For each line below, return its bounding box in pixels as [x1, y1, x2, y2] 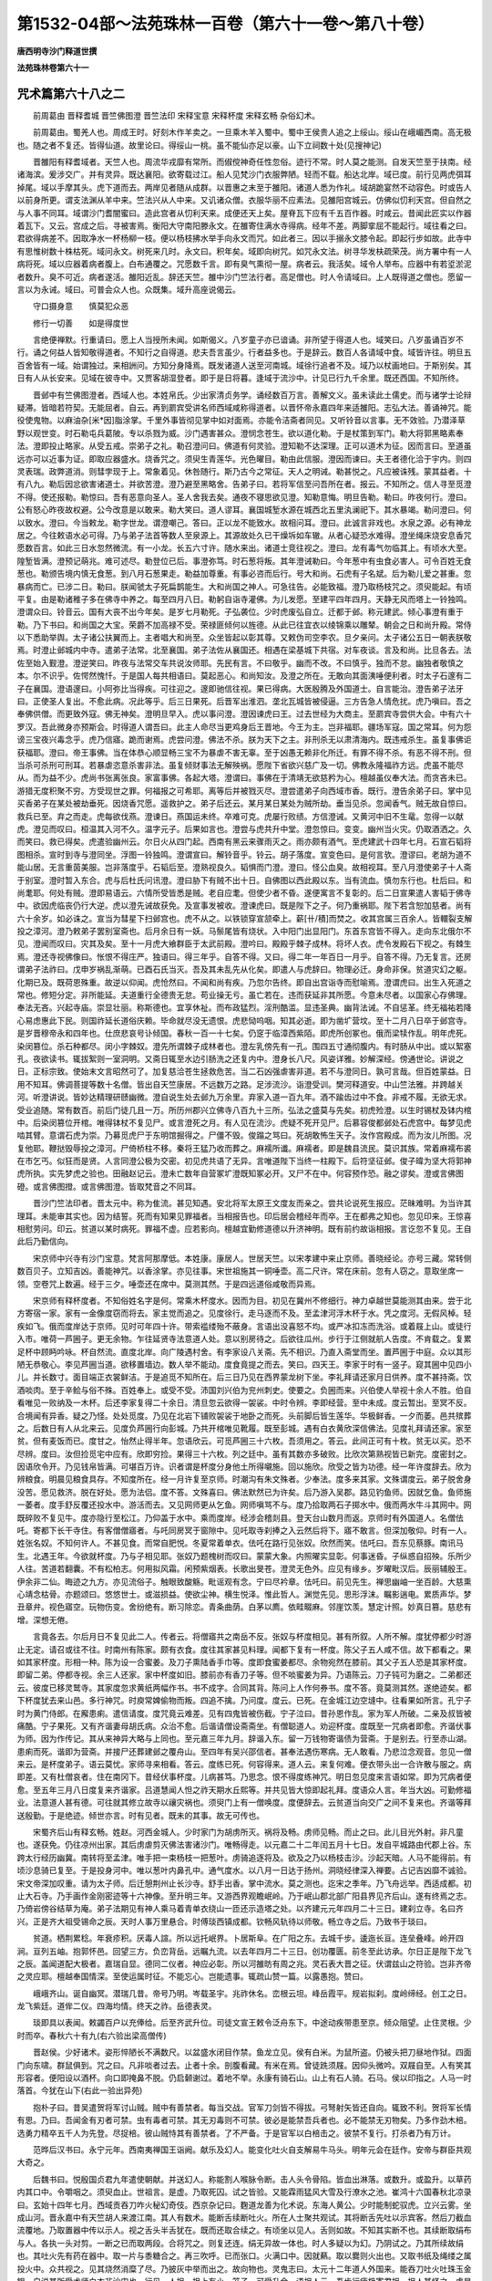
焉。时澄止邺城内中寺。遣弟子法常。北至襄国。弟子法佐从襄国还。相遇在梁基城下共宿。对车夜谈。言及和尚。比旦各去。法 [16, 644, 472, 656]
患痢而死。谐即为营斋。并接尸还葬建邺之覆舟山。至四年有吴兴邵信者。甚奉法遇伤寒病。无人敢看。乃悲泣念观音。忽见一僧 [16, 1745, 472, 1756]
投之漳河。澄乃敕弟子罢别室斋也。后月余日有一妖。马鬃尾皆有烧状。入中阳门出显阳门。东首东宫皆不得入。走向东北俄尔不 [16, 926, 472, 937]
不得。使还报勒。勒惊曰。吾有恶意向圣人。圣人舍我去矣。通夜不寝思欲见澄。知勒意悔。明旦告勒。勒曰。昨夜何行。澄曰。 [16, 491, 472, 502]
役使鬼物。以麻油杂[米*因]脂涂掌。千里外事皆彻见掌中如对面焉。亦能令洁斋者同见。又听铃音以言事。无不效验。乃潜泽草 [16, 415, 466, 426]
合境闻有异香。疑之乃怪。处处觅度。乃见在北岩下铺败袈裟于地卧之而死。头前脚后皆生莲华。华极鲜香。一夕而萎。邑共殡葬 [16, 1410, 472, 1421]
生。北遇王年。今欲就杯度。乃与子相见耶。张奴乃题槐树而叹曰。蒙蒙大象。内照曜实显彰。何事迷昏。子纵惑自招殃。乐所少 [16, 1550, 472, 1561]
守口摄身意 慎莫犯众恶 [32, 301, 129, 312]
